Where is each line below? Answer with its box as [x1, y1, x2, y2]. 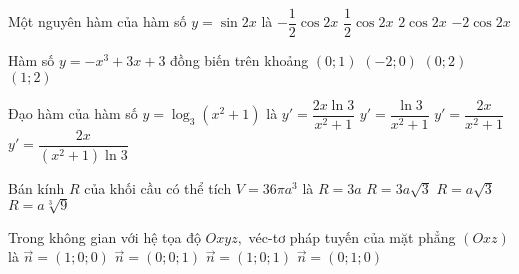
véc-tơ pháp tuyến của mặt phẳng [248, 226, 456, 247]
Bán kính [8, 177, 65, 198]
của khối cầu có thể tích [84, 177, 232, 198]
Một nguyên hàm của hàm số [8, 11, 187, 32]
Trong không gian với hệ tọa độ [8, 226, 201, 247]
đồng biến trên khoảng [170, 50, 309, 71]
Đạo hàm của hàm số [8, 103, 138, 124]
